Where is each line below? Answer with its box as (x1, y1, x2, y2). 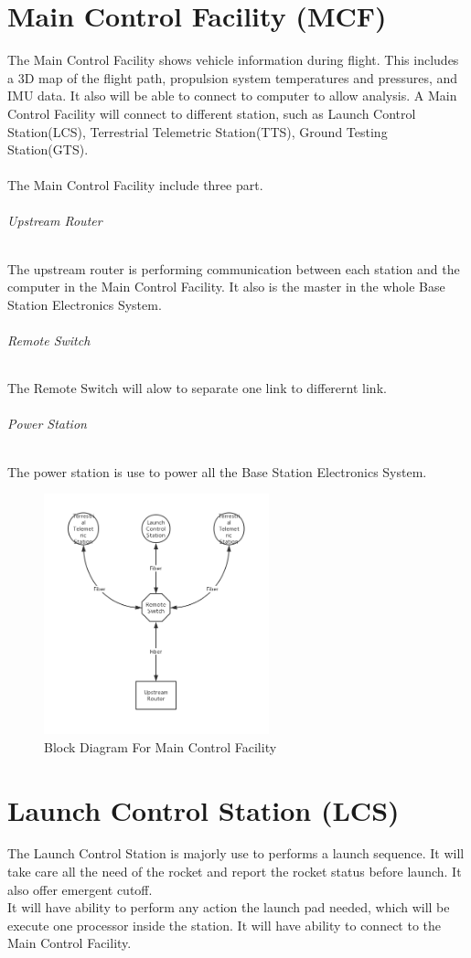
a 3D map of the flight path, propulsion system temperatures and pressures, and (7, 68, 458, 87)
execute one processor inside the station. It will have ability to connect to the (7, 915, 442, 934)
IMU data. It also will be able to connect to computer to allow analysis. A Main (7, 86, 457, 105)
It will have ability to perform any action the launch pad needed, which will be (7, 898, 450, 917)
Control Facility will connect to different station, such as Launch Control (7, 103, 416, 122)
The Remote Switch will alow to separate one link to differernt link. (7, 378, 387, 398)
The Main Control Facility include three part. (7, 176, 263, 195)
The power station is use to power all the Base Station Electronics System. (7, 462, 427, 481)
